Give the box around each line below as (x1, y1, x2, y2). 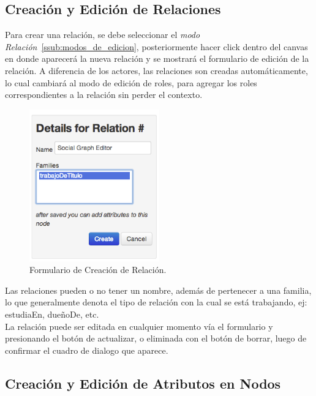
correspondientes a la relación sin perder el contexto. (5, 88, 203, 101)
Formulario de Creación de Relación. (29, 263, 167, 276)
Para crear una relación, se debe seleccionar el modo (5, 28, 200, 41)
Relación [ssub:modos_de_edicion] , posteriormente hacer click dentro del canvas (5, 40, 308, 53)
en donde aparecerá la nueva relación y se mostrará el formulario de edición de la (5, 52, 309, 65)
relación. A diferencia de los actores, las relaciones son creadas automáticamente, (5, 64, 308, 77)
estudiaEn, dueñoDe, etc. (5, 308, 99, 321)
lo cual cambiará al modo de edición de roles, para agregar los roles (5, 76, 257, 89)
